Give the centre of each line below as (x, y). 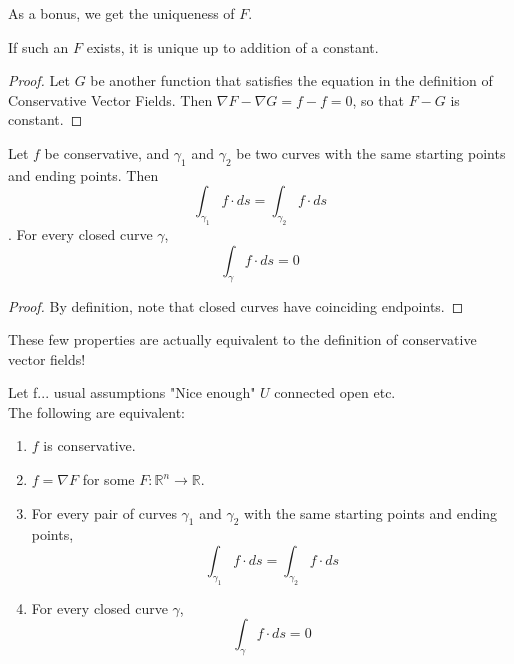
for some (108, 479)
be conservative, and (107, 152)
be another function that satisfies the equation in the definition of (291, 80)
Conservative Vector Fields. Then (110, 99)
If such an (38, 46)
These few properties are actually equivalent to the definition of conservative (242, 339)
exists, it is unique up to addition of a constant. (232, 46)
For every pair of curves (104, 512)
